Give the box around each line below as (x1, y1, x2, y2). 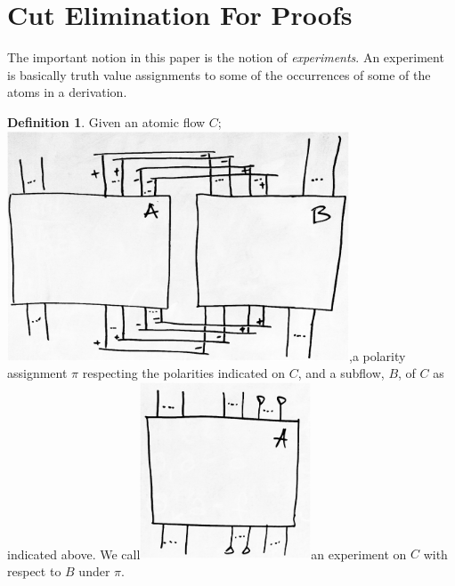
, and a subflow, (297, 364, 385, 382)
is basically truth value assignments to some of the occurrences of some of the (7, 65, 431, 84)
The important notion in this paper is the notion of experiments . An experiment (7, 48, 444, 67)
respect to (7, 561, 61, 580)
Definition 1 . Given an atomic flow (7, 112, 206, 131)
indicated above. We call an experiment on (7, 544, 407, 563)
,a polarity (349, 346, 406, 365)
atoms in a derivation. (7, 83, 127, 101)
